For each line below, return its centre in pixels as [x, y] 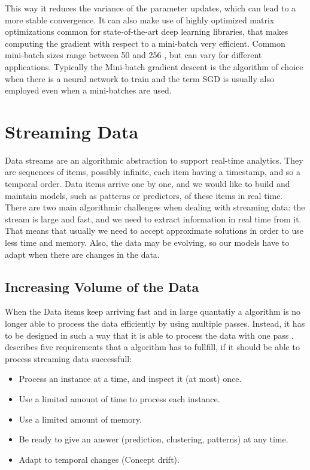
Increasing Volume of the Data [102, 286]
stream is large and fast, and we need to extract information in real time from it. [153, 219]
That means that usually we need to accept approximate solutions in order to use [154, 231]
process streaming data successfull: [69, 358]
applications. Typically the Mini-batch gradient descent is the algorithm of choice [154, 66]
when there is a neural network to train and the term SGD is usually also [139, 78]
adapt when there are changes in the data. [82, 254]
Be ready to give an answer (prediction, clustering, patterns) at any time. [154, 439]
